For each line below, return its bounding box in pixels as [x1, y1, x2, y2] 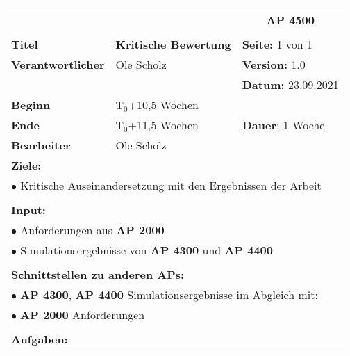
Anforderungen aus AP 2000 [20, 222, 165, 238]
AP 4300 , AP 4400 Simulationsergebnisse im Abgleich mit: [20, 286, 318, 302]
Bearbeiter [11, 137, 71, 153]
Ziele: [11, 157, 42, 173]
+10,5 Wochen [128, 97, 199, 113]
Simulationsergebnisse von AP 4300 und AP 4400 [20, 242, 273, 258]
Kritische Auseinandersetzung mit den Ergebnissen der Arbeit [20, 177, 322, 193]
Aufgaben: [11, 331, 68, 347]
